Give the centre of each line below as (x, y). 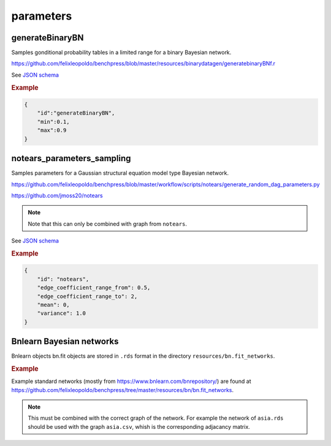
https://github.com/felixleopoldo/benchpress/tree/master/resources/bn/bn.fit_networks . (123, 390)
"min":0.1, (53, 122)
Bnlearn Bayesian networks (65, 342)
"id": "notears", (63, 279)
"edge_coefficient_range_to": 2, (87, 296)
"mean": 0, (53, 304)
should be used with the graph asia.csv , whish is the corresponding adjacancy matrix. (139, 426)
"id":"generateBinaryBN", (76, 113)
